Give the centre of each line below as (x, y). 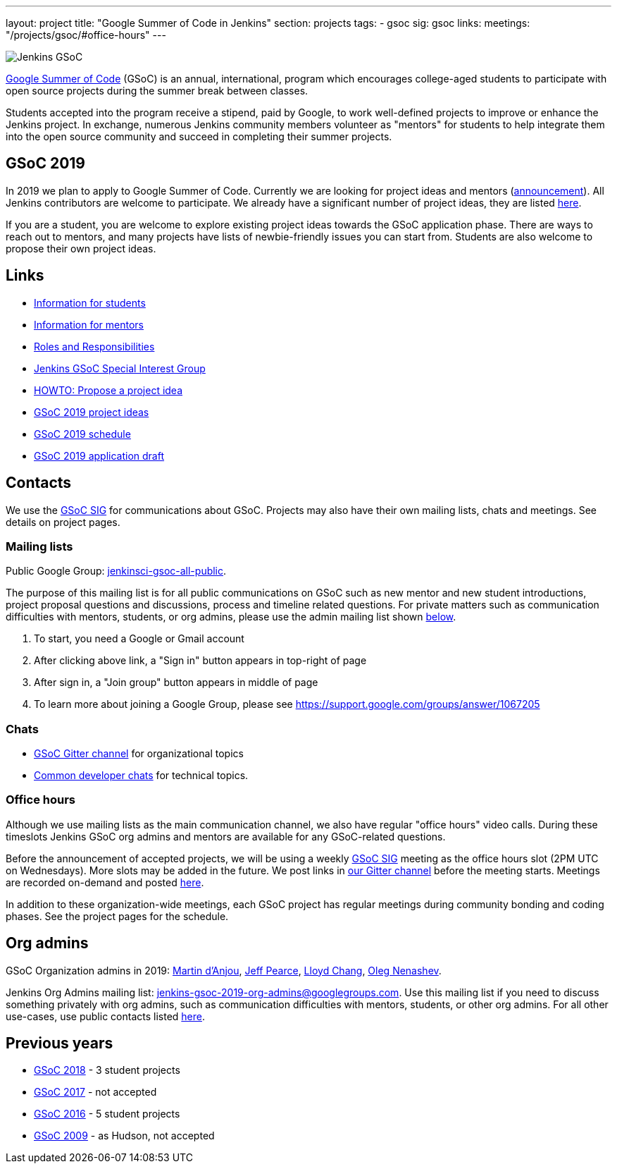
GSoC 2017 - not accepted (95, 1092)
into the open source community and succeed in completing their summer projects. (199, 136)
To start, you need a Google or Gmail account (139, 639)
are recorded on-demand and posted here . (105, 882)
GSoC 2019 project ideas (92, 412)
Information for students (90, 302)
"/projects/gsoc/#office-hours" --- (86, 35)
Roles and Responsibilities (94, 346)
